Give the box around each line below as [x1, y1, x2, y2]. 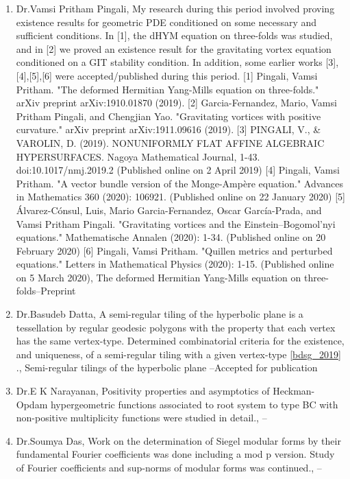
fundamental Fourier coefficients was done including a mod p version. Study [16, 447, 335, 461]
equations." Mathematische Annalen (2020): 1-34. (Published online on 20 [16, 230, 326, 244]
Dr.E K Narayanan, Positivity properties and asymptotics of [16, 384, 270, 398]
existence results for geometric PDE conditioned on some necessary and [16, 14, 317, 29]
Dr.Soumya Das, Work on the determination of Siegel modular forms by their [16, 433, 341, 447]
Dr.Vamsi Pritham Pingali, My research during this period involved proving [16, 1, 335, 15]
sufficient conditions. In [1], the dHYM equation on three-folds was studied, [16, 28, 333, 43]
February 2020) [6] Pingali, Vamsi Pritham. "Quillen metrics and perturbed [16, 243, 333, 257]
